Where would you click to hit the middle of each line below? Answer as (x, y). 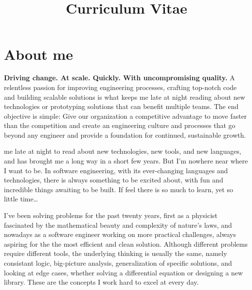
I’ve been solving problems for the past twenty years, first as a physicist (111, 215)
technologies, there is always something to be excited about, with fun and (114, 180)
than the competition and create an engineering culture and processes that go (120, 125)
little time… (21, 199)
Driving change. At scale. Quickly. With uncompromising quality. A (119, 78)
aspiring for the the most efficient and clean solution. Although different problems (126, 244)
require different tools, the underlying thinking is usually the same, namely (116, 253)
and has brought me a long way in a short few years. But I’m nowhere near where (126, 161)
